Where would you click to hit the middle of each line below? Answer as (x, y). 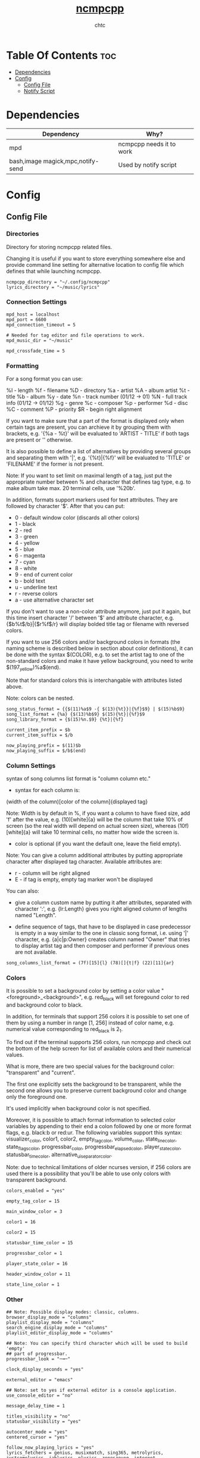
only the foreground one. (37, 1097)
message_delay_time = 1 (36, 1406)
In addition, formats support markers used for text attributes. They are (92, 500)
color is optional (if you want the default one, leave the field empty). (98, 844)
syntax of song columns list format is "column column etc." (78, 778)
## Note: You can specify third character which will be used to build (97, 1343)
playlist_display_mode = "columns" (50, 1322)
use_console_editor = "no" (40, 1395)
